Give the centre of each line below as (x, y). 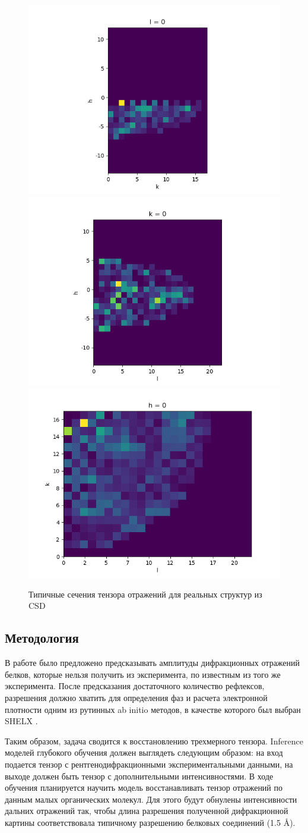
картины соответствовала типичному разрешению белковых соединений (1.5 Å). (150, 822)
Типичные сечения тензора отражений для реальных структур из (145, 594)
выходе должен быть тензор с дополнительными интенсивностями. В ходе (139, 776)
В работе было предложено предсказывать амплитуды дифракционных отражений (153, 663)
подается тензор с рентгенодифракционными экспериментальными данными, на (149, 764)
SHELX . (21, 721)
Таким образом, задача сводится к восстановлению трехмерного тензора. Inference (154, 741)
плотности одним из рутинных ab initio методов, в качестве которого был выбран (153, 709)
